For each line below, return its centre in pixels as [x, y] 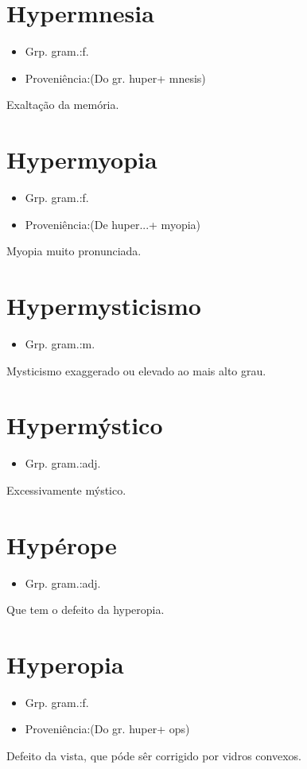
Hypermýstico [85, 425]
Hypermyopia [82, 159]
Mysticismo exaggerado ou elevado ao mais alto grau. [136, 370]
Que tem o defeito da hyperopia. [85, 610]
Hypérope [62, 544]
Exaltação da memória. [63, 105]
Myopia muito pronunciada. [74, 251]
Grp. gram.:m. [60, 343]
